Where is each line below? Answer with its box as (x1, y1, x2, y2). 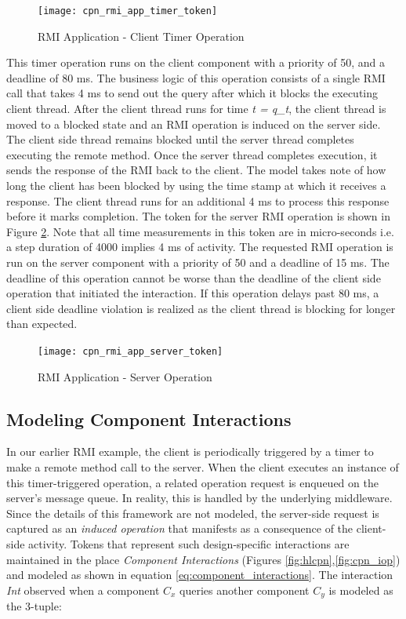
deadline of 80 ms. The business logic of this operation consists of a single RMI (6, 69, 386, 86)
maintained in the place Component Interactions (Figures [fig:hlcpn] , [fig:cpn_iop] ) (6, 551, 401, 567)
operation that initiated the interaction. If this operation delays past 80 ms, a (6, 285, 379, 301)
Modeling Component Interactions (6, 406, 292, 431)
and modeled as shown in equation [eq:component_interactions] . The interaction (6, 566, 393, 583)
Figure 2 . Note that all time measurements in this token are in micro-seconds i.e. (6, 223, 394, 239)
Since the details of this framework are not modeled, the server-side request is (6, 504, 379, 521)
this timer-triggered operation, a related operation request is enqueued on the (6, 474, 379, 490)
